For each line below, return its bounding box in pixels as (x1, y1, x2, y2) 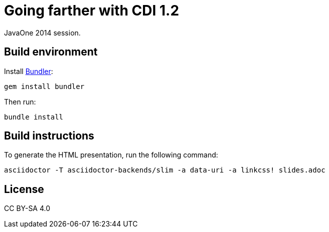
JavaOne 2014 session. (4, 28, 81, 37)
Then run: (4, 97, 36, 106)
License (4, 182, 44, 195)
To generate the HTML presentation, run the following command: (4, 150, 218, 159)
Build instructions (4, 129, 94, 142)
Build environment (4, 45, 98, 58)
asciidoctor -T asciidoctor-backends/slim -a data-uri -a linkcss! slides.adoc (4, 166, 325, 174)
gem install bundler (4, 82, 85, 90)
